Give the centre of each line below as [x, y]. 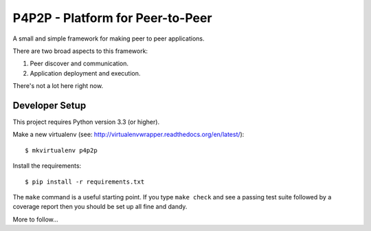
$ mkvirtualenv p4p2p [61, 150]
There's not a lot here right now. [58, 86]
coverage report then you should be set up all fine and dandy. [100, 207]
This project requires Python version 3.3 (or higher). [86, 122]
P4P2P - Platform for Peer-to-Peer [112, 18]
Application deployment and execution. [85, 73]
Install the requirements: [47, 166]
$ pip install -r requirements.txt [85, 181]
